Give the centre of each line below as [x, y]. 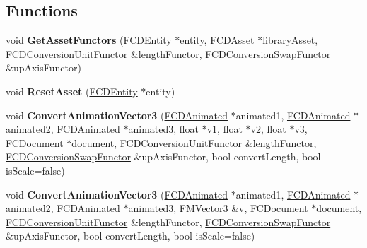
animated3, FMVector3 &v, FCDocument [218, 208]
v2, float [268, 129]
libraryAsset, [290, 40]
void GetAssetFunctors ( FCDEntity [89, 40]
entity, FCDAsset [217, 40]
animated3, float [164, 129]
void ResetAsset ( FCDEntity [72, 91]
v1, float [225, 129]
